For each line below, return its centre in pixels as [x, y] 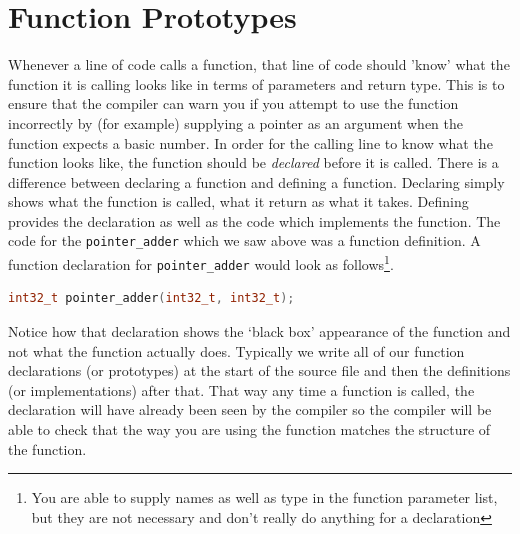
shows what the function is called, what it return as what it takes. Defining [238, 201]
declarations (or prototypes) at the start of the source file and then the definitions [259, 370]
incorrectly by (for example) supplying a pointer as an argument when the [235, 122]
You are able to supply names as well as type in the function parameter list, [264, 497]
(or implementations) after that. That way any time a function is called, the [241, 389]
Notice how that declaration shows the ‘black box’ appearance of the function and [259, 331]
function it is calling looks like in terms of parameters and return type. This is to [256, 83]
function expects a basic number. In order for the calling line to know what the [250, 142]
